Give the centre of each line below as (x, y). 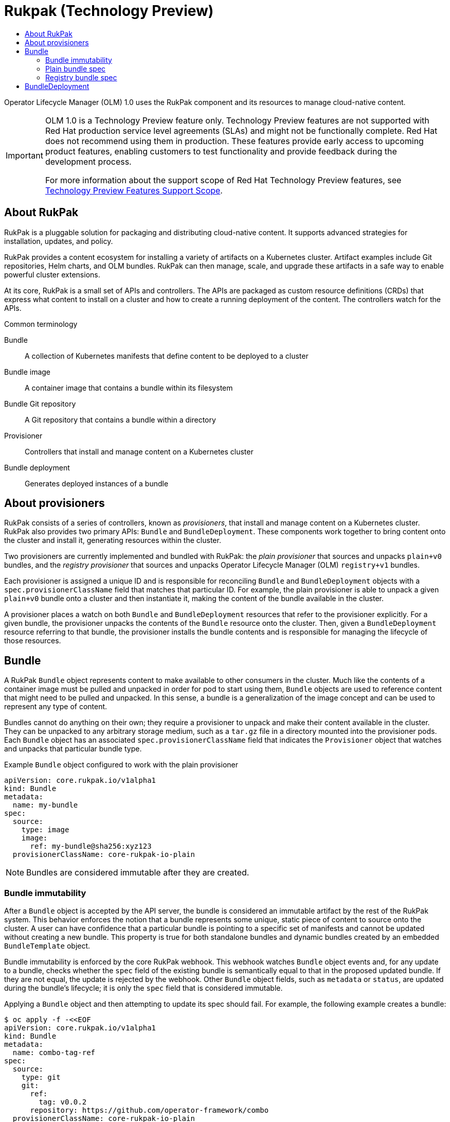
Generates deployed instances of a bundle (97, 483)
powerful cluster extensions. (52, 274)
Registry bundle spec (81, 77)
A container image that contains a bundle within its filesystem (129, 388)
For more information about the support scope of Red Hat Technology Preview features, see (223, 180)
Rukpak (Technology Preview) (109, 11)
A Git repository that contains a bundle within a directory (120, 419)
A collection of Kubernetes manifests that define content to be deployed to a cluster (167, 356)
